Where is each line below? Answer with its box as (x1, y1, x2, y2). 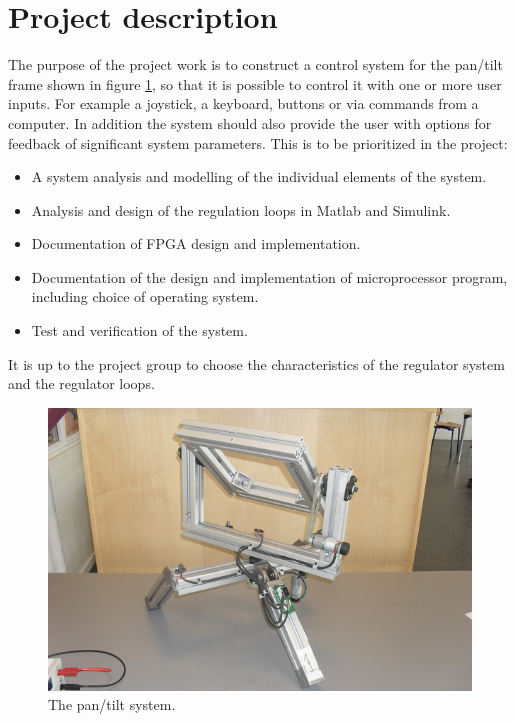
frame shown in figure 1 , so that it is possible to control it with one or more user (8, 73, 502, 94)
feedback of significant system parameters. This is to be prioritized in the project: (8, 132, 508, 153)
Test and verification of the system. (31, 320, 248, 341)
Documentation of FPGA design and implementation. (31, 233, 361, 254)
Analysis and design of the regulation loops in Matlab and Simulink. (31, 199, 451, 220)
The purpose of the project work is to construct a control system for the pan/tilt (8, 54, 503, 75)
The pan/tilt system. (48, 694, 176, 715)
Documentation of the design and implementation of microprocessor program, (31, 266, 508, 287)
